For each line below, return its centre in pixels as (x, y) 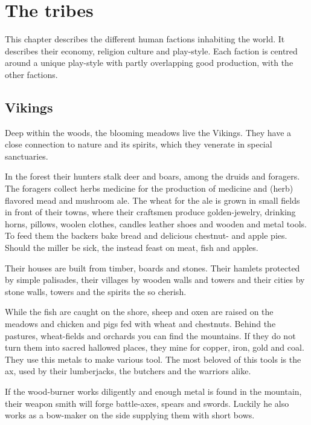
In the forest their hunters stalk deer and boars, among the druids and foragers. (152, 176)
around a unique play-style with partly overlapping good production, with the (149, 63)
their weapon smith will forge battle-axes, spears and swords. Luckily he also (147, 403)
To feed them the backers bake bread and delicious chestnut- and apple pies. (146, 235)
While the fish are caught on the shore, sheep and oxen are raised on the (139, 312)
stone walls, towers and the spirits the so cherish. (96, 291)
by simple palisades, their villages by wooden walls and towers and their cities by (155, 280)
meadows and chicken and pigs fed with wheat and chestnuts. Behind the (140, 324)
